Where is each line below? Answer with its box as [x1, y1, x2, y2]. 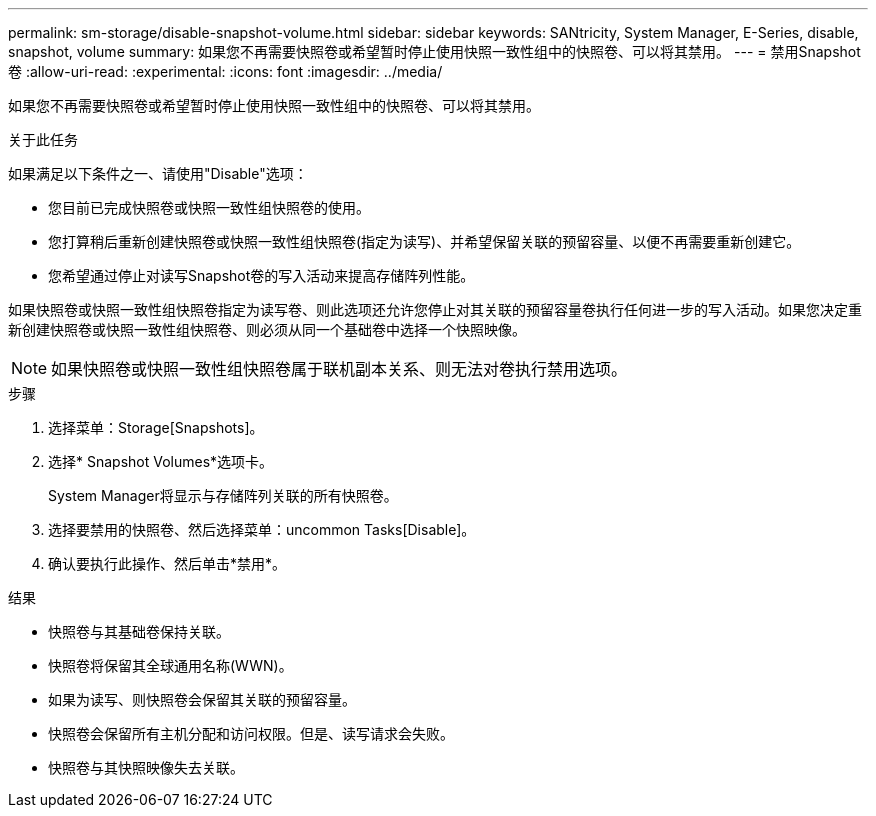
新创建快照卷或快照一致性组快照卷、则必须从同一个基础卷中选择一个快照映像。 [8, 321, 526, 338]
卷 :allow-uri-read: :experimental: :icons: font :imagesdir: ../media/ [8, 63, 443, 80]
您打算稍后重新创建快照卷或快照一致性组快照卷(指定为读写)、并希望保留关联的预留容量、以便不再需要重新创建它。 [48, 233, 801, 250]
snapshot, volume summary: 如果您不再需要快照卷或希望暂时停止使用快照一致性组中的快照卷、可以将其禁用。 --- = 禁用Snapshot [8, 43, 861, 60]
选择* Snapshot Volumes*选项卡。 [48, 453, 274, 470]
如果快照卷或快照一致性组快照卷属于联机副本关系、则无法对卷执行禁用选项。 [51, 359, 628, 379]
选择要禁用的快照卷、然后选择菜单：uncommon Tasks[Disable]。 [48, 521, 476, 538]
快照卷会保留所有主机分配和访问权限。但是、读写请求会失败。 [48, 725, 454, 742]
